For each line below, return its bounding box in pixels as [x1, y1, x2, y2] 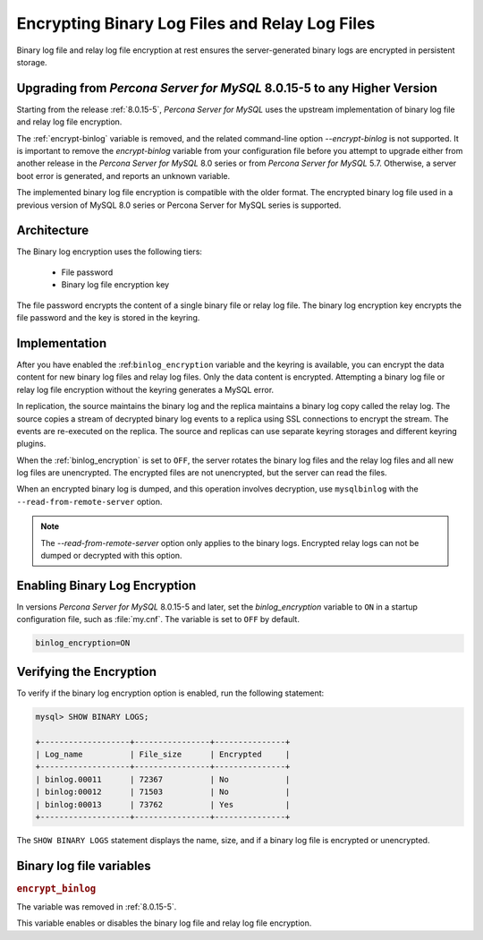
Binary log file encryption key [61, 279, 170, 290]
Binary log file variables [16, 858, 151, 873]
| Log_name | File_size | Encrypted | [35, 748, 291, 759]
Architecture [16, 223, 89, 238]
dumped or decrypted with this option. [40, 551, 182, 561]
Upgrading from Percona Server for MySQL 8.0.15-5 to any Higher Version [16, 81, 438, 96]
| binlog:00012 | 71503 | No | [35, 787, 291, 797]
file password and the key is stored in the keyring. [16, 312, 200, 323]
